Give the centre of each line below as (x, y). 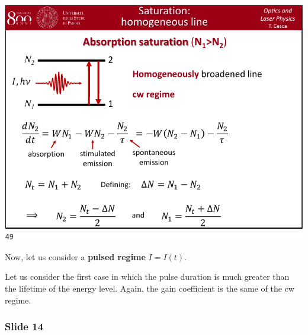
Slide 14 (24, 326)
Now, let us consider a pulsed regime (75, 256)
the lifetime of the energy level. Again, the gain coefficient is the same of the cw (150, 288)
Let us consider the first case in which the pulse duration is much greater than (147, 276)
